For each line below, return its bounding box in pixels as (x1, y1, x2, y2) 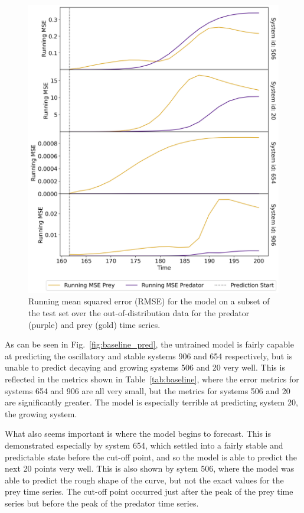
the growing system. (5, 407, 77, 420)
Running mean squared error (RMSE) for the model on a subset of (28, 295, 270, 307)
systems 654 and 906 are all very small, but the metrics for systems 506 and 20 (5, 384, 290, 397)
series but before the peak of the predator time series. (5, 496, 199, 509)
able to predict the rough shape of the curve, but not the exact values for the (5, 473, 284, 486)
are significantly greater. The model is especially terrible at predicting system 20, (5, 396, 298, 408)
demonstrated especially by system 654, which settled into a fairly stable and (5, 439, 283, 451)
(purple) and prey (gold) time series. (28, 318, 161, 330)
